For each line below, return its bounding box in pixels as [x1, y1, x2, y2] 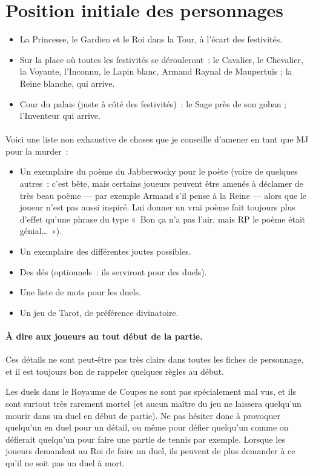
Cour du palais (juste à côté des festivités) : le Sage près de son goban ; [19, 97, 287, 110]
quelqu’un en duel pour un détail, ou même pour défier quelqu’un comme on [5, 421, 289, 434]
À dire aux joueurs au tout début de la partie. [5, 330, 203, 342]
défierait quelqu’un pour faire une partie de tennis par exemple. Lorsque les [5, 432, 285, 445]
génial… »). [19, 224, 62, 237]
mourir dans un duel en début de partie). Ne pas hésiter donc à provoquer [5, 409, 280, 421]
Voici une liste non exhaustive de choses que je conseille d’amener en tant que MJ [5, 133, 309, 146]
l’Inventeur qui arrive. [19, 109, 100, 122]
